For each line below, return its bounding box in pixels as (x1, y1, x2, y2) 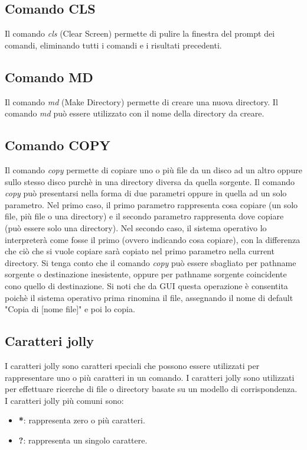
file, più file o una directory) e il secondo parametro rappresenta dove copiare (5, 210, 284, 222)
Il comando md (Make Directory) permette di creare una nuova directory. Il (5, 95, 278, 108)
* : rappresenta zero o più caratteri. (18, 414, 145, 426)
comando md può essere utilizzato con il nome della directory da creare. (5, 107, 264, 119)
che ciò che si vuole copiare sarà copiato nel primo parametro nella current (5, 245, 275, 257)
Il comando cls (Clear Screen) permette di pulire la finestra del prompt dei (5, 27, 275, 40)
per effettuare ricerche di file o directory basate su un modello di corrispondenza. (5, 383, 298, 395)
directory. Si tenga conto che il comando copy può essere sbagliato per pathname (5, 256, 296, 268)
